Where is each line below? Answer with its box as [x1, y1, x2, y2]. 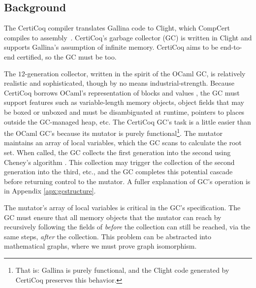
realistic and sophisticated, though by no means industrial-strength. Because [4, 78, 234, 88]
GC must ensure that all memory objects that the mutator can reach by [4, 212, 222, 222]
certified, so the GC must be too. [17, 51, 117, 62]
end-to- [220, 42, 242, 52]
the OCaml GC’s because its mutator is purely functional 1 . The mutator [4, 127, 223, 138]
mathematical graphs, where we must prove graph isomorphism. [4, 241, 197, 251]
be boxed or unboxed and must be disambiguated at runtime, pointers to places [4, 106, 245, 117]
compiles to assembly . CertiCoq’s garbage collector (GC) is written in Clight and [4, 32, 252, 42]
